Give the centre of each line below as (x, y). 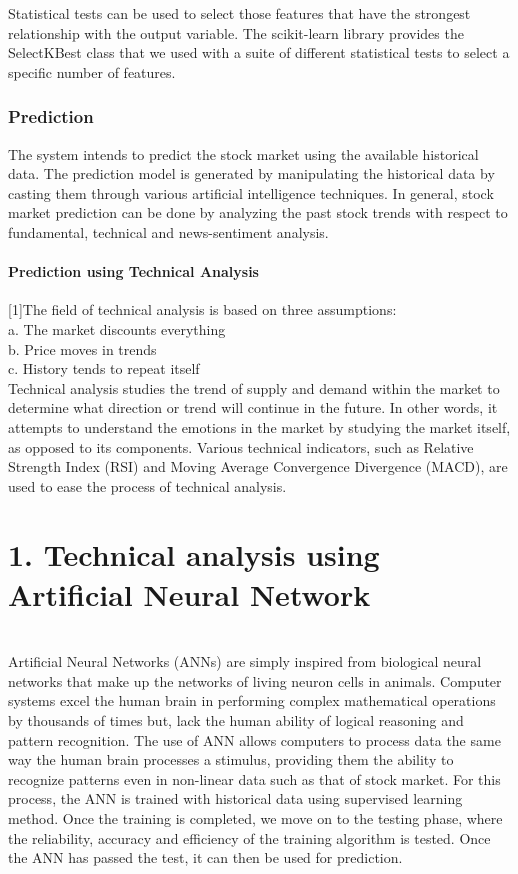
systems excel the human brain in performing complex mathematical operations (252, 700)
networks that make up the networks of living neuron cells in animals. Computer (255, 680)
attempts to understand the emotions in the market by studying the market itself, (259, 426)
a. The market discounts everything (117, 328)
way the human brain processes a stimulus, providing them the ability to (231, 759)
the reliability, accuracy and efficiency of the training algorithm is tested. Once (249, 837)
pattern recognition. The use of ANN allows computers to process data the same (254, 739)
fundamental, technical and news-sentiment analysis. (168, 231)
